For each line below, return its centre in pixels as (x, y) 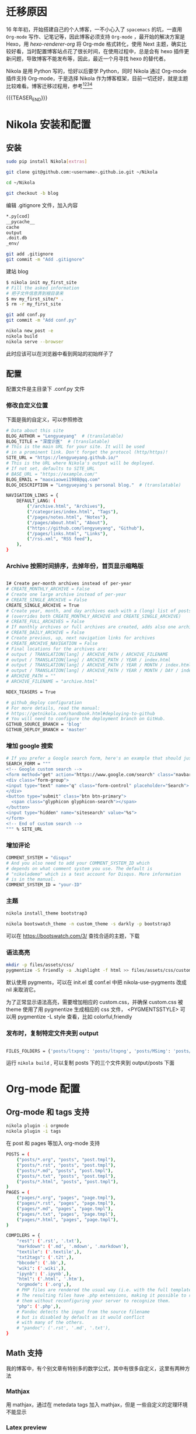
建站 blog (17, 271)
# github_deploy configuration (44, 703)
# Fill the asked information (43, 288)
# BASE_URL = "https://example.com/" (52, 474)
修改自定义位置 (27, 405)
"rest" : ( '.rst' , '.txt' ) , (49, 1241)
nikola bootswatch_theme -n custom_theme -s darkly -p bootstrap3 (88, 924)
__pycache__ (20, 222)
